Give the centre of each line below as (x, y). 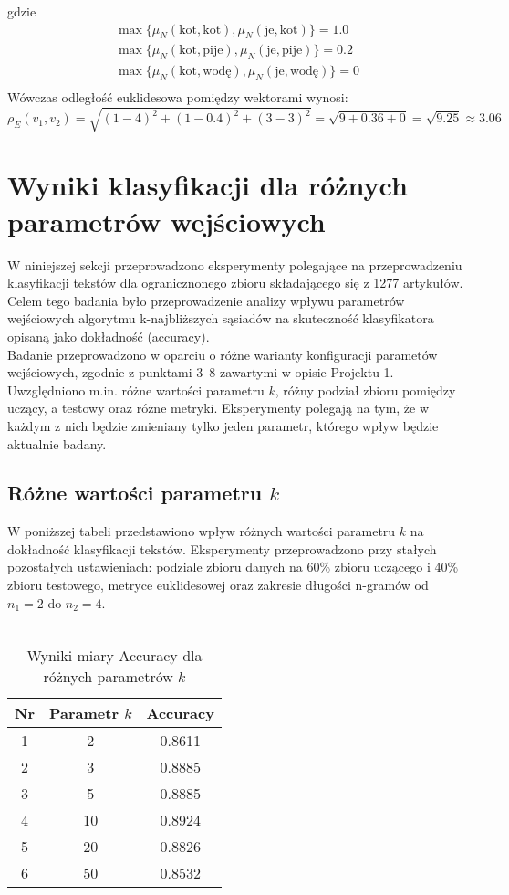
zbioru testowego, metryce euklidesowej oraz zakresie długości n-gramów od (218, 585)
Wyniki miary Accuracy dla (114, 655)
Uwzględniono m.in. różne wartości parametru (136, 390)
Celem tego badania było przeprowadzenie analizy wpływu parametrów (206, 300)
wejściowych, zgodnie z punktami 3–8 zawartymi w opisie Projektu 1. (201, 372)
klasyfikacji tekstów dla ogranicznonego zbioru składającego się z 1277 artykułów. (235, 283)
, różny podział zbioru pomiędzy (365, 390)
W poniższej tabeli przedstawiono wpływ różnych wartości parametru (202, 531)
